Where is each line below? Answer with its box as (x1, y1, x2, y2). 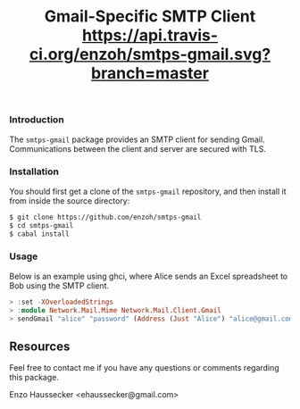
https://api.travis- (81, 25, 219, 46)
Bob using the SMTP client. (9, 280, 110, 291)
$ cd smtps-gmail (9, 221, 74, 230)
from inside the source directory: (9, 195, 130, 206)
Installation (9, 165, 60, 178)
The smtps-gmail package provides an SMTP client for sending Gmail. (9, 134, 265, 145)
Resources (9, 338, 71, 354)
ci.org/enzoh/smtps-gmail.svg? (29, 45, 271, 64)
